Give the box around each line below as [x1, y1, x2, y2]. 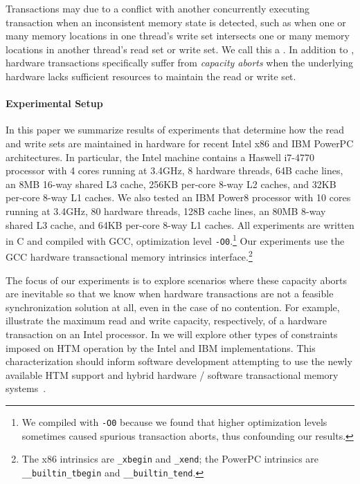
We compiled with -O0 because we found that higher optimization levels [21, 415, 327, 429]
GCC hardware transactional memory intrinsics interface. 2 [6, 248, 253, 264]
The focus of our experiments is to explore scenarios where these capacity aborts [6, 272, 348, 287]
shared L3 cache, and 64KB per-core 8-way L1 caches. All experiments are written [6, 217, 354, 232]
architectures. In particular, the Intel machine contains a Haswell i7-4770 [6, 149, 315, 164]
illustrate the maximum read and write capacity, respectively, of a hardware [6, 313, 327, 328]
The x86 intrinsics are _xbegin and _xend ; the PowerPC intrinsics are [21, 452, 319, 466]
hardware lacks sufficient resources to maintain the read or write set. [6, 68, 296, 83]
